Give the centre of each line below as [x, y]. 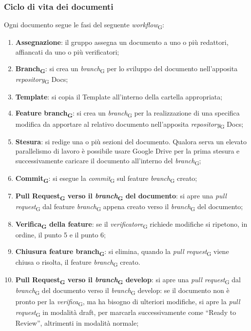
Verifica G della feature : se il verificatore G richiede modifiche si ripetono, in [131, 225]
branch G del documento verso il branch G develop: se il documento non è [122, 291]
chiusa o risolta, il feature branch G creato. [78, 263]
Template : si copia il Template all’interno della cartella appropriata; [119, 96]
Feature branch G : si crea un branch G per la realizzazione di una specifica [127, 114]
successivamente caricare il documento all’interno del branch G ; [108, 161]
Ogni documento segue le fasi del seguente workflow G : [84, 25]
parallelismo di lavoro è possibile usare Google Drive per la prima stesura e [127, 151]
